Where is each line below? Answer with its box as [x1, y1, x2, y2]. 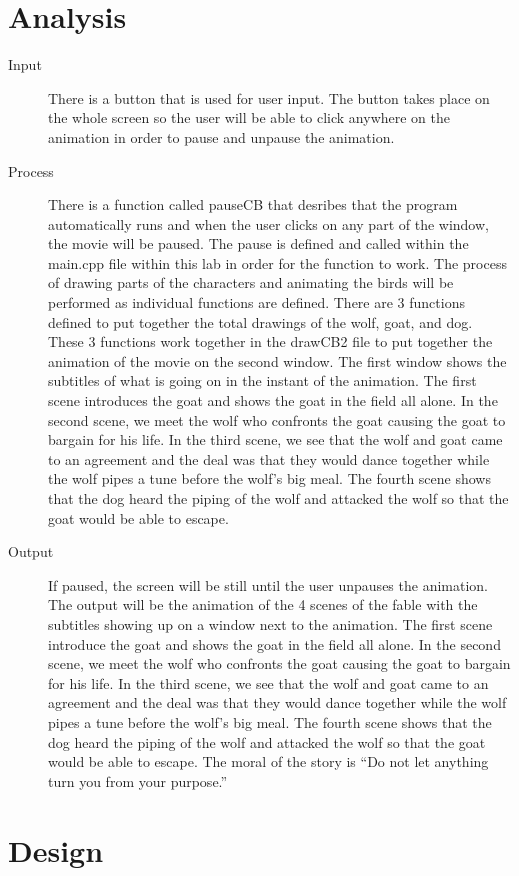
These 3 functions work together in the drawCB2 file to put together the [48, 331, 493, 352]
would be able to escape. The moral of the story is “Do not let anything [48, 751, 489, 772]
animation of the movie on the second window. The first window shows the [48, 350, 507, 371]
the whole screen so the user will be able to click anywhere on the [48, 107, 451, 128]
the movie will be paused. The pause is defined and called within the [48, 233, 469, 254]
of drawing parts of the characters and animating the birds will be [48, 272, 454, 293]
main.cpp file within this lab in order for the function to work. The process [48, 252, 507, 273]
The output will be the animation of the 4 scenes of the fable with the [48, 594, 478, 615]
